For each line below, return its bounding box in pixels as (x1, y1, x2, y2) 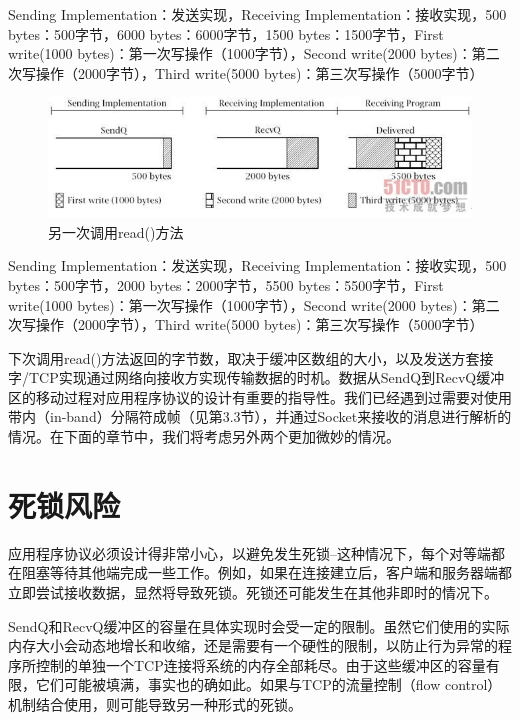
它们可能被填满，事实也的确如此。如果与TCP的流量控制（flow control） (35, 674, 502, 695)
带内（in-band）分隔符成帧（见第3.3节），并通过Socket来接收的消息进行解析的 (8, 406, 512, 427)
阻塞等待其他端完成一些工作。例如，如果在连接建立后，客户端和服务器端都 (21, 562, 512, 583)
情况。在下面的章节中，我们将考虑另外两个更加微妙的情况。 (8, 426, 400, 447)
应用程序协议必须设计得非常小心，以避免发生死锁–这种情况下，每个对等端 (8, 542, 491, 563)
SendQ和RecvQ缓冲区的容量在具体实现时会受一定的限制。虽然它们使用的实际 (8, 615, 510, 636)
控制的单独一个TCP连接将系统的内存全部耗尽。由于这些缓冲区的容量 (35, 654, 486, 675)
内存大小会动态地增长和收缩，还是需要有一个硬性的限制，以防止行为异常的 (8, 635, 498, 656)
